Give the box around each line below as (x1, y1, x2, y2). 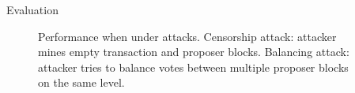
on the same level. (38, 74, 125, 91)
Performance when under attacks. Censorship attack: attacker (38, 28, 337, 44)
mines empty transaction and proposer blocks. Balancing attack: (38, 43, 349, 60)
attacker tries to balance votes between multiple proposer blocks (38, 58, 349, 75)
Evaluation (6, 2, 59, 17)
